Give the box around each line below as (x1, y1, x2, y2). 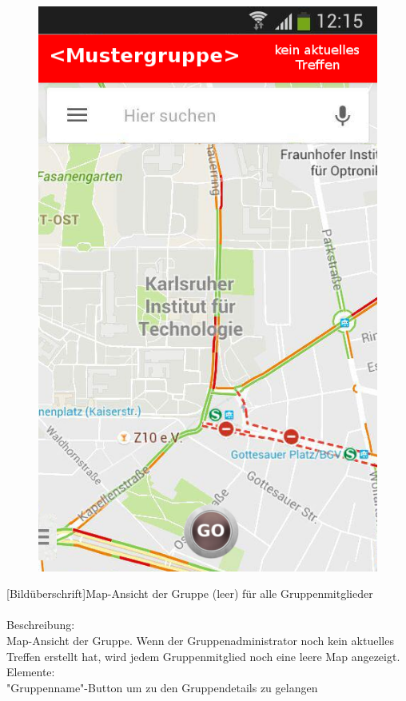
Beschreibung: (6, 616, 75, 633)
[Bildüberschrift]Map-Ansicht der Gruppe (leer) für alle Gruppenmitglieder (6, 585, 373, 602)
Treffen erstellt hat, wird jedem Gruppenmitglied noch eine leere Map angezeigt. (6, 647, 400, 664)
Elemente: (6, 663, 55, 680)
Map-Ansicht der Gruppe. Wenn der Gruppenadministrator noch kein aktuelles (6, 632, 394, 649)
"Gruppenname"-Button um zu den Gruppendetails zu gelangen (6, 679, 318, 695)
